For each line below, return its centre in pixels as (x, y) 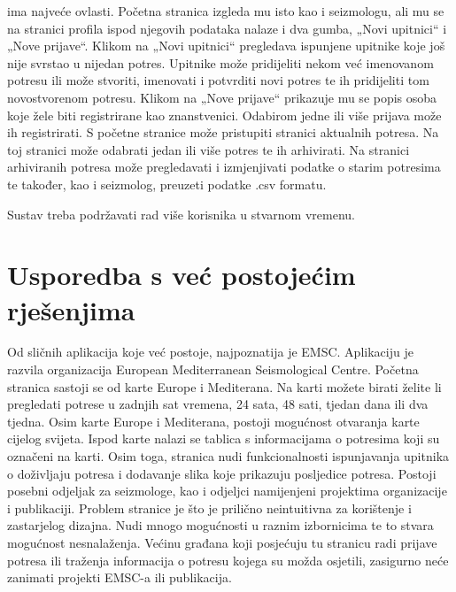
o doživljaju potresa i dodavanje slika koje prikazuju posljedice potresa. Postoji (222, 473)
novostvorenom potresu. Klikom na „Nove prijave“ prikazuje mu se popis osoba (222, 97)
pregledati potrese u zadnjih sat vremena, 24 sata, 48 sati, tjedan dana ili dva (218, 404)
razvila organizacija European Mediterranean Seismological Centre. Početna (213, 369)
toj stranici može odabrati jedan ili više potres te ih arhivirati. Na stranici (209, 149)
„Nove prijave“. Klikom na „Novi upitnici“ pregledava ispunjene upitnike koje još (226, 46)
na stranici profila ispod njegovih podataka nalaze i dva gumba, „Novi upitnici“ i (227, 28)
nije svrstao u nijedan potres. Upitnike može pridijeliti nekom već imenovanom (220, 62)
